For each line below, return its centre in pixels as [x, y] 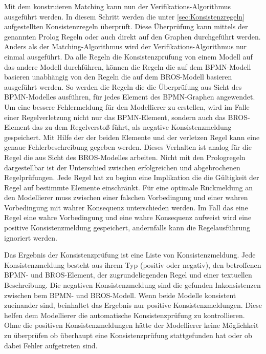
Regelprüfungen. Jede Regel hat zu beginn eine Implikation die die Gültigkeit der [132, 177]
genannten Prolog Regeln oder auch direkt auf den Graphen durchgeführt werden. [132, 36]
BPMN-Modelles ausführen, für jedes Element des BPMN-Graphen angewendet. [130, 97]
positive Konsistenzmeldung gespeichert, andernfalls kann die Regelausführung [127, 228]
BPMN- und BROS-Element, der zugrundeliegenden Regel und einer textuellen [128, 275]
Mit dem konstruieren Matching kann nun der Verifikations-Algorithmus [118, 6]
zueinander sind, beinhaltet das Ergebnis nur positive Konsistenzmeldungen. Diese [133, 305]
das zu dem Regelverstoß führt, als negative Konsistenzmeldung [132, 127]
